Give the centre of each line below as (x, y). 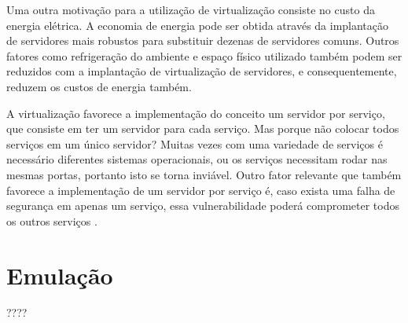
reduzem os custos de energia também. (99, 86)
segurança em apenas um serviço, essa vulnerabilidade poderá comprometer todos (203, 206)
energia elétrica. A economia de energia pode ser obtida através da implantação (198, 25)
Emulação (60, 275)
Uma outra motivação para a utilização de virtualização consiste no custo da (191, 9)
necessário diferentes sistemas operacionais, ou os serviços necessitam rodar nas (197, 159)
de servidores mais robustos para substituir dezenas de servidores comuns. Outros (203, 40)
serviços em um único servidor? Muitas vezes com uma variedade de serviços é (195, 143)
